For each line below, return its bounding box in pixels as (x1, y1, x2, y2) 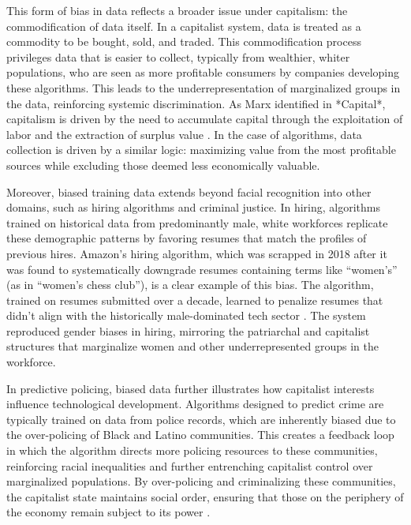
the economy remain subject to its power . (6, 504, 211, 520)
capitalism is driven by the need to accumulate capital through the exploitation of (6, 111, 403, 127)
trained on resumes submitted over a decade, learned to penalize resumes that (6, 291, 383, 308)
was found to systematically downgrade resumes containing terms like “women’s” (6, 261, 398, 277)
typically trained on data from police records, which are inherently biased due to (6, 411, 396, 427)
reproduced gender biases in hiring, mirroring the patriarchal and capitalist (6, 322, 370, 339)
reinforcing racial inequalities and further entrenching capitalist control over (6, 457, 373, 474)
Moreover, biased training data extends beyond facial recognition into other (6, 183, 372, 200)
